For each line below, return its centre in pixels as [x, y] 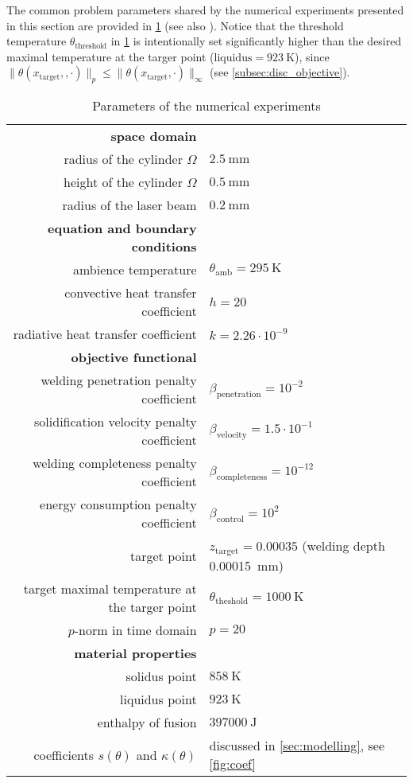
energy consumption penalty [118, 504]
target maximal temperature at [110, 589]
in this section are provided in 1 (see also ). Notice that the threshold [175, 25]
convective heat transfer [131, 293]
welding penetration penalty [119, 380]
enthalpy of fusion [147, 723]
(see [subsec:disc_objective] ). [280, 72]
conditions [164, 247]
